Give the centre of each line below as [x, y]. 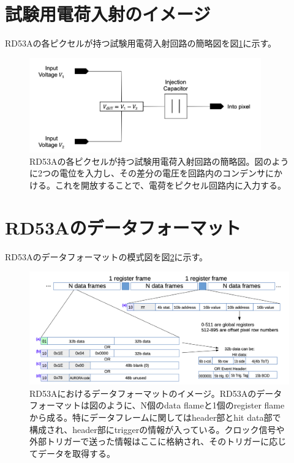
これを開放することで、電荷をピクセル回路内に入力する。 [171, 185]
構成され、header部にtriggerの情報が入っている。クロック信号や [157, 429]
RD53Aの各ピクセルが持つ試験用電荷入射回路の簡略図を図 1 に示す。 [141, 43]
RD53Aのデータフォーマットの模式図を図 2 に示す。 [107, 256]
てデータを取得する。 [72, 453]
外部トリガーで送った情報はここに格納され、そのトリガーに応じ [158, 441]
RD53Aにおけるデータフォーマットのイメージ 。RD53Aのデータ [156, 393]
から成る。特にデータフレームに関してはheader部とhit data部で [155, 417]
